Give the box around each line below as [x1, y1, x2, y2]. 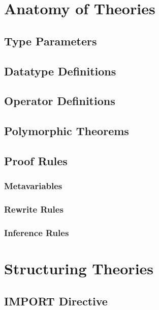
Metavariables [4, 179, 62, 192]
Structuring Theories [4, 258, 154, 278]
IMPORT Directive [4, 293, 108, 308]
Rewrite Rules [4, 203, 63, 216]
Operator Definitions [4, 93, 115, 109]
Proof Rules [4, 152, 68, 168]
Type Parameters [4, 33, 97, 48]
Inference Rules [4, 226, 69, 239]
